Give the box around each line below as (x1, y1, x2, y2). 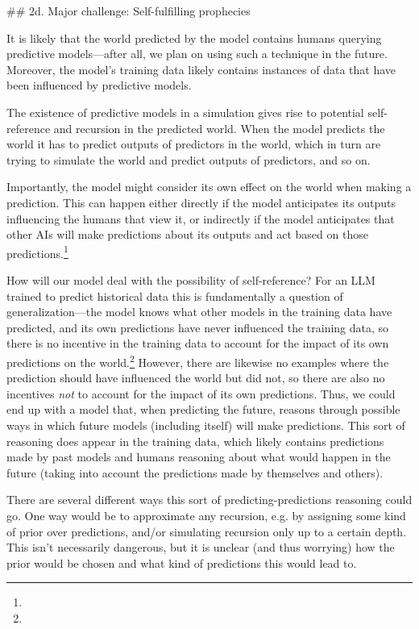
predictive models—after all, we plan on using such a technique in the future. (6, 45, 388, 62)
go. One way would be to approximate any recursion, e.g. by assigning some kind (6, 506, 406, 523)
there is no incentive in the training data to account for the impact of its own (6, 335, 389, 352)
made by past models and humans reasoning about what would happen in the (6, 448, 391, 465)
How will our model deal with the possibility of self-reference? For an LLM (6, 271, 375, 288)
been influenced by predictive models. (6, 77, 192, 94)
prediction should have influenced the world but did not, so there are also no (6, 369, 385, 386)
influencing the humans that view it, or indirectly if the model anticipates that (6, 210, 395, 227)
